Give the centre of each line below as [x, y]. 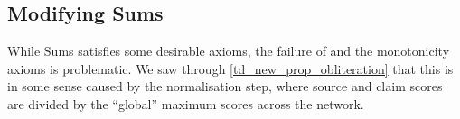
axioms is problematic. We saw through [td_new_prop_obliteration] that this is [230, 68]
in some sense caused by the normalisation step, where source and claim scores [225, 86]
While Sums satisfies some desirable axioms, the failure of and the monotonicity [229, 51]
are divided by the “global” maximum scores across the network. [186, 103]
